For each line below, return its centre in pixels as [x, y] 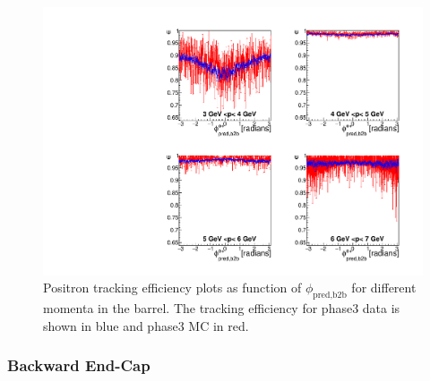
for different [384, 288]
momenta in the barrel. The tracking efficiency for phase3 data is [222, 308]
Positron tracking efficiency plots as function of [172, 288]
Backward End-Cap [79, 365]
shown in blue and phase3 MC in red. [146, 325]
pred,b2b [330, 296]
